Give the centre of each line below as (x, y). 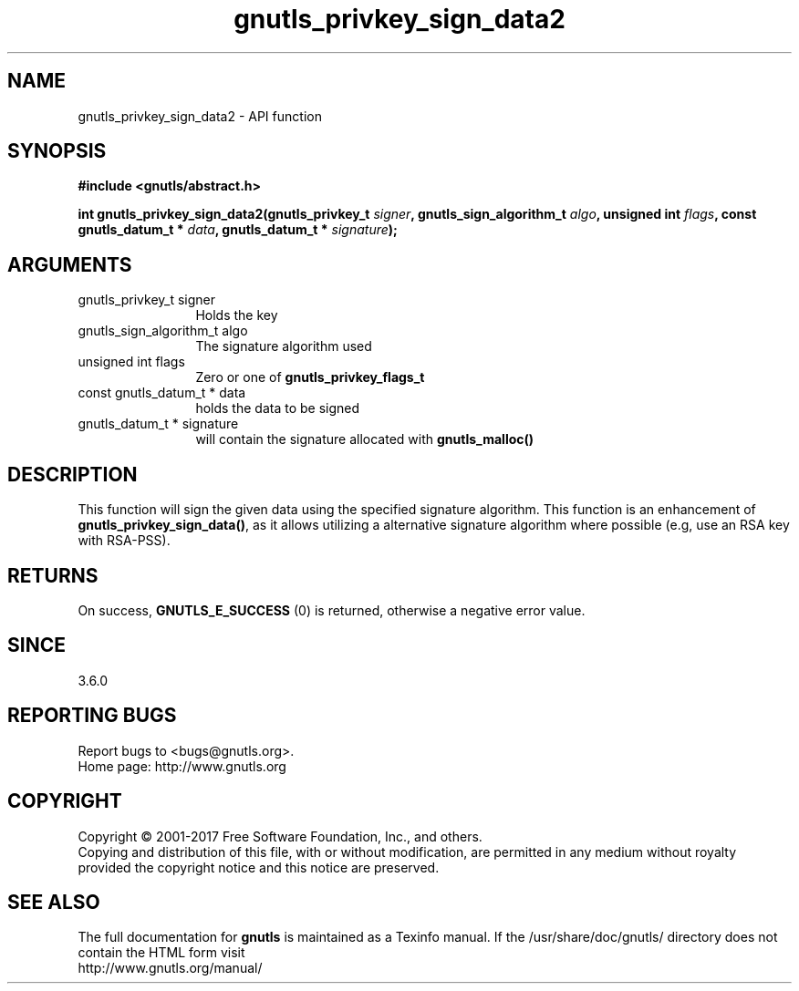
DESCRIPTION (73, 474)
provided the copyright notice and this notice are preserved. (259, 867)
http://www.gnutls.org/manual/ (170, 968)
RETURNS (53, 575)
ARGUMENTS (70, 264)
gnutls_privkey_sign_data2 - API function (200, 116)
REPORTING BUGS (92, 716)
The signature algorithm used (284, 346)
